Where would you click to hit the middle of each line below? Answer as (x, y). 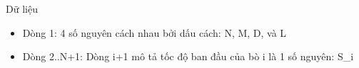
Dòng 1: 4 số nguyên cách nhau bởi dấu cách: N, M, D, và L (155, 32)
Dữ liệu (22, 8)
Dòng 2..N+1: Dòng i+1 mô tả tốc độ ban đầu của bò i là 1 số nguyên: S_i (188, 56)
